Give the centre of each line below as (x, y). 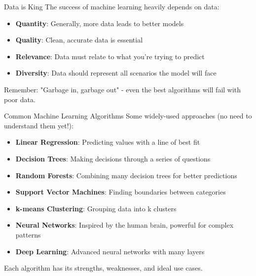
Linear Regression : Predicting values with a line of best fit (108, 142)
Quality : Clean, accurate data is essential (79, 40)
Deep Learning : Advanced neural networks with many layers (110, 251)
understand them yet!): (39, 125)
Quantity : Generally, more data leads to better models (100, 23)
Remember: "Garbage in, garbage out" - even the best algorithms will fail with (123, 89)
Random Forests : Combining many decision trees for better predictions (126, 175)
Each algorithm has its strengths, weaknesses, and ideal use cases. (103, 268)
